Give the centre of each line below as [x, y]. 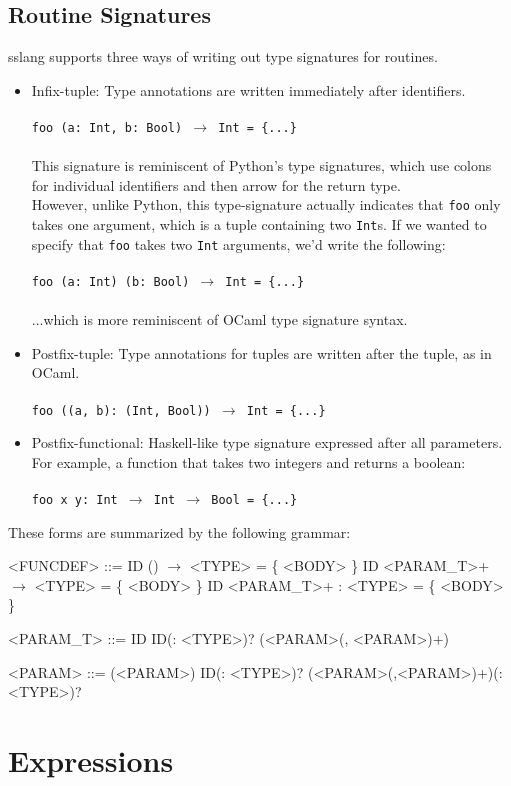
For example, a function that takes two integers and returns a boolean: [248, 461]
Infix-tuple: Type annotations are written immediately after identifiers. [248, 89]
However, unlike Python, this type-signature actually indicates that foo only [266, 204]
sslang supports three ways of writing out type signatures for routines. [223, 56]
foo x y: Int [74, 500]
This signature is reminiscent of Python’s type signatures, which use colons [261, 165]
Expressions [91, 760]
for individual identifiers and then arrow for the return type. [216, 184]
